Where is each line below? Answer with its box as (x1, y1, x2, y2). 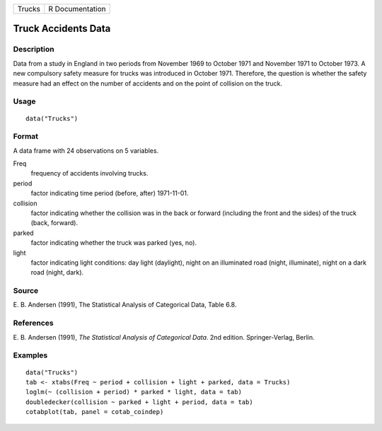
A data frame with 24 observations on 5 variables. (13, 146, 159, 155)
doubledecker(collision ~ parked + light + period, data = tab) (25, 398, 254, 406)
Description (13, 45, 54, 54)
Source (13, 286, 39, 296)
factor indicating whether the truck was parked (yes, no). (30, 239, 197, 247)
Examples (13, 350, 48, 360)
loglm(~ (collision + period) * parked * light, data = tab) (25, 388, 242, 396)
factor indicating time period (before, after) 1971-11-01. (30, 189, 189, 197)
